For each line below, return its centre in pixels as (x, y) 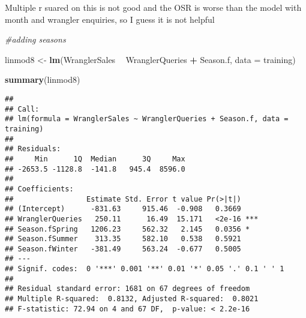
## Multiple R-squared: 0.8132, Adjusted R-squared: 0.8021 (132, 299)
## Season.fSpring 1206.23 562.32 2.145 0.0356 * (127, 229)
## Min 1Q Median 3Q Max (95, 159)
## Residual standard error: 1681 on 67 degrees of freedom (127, 289)
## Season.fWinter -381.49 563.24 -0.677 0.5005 (123, 249)
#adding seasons (35, 39)
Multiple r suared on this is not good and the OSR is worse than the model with (153, 7)
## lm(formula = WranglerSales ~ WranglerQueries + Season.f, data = (147, 119)
